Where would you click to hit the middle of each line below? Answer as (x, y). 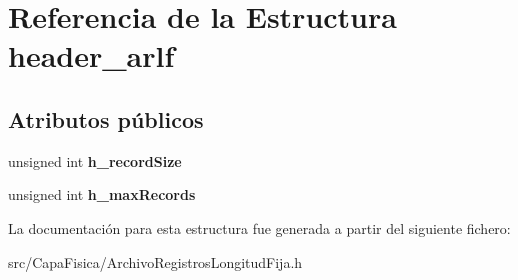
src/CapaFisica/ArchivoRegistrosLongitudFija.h (155, 261)
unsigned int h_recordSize (95, 160)
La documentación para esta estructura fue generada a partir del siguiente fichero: (259, 227)
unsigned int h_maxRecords (102, 194)
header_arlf (91, 55)
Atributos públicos (106, 118)
